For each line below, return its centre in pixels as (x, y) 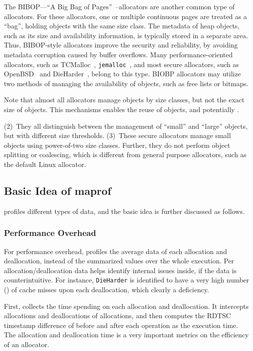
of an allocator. (27, 344)
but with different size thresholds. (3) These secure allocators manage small (117, 135)
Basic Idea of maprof (58, 190)
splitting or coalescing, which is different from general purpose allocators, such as (125, 154)
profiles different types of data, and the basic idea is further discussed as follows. (124, 211)
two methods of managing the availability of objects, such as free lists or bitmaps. (126, 83)
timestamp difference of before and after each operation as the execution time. (121, 325)
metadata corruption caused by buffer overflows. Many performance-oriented (118, 54)
